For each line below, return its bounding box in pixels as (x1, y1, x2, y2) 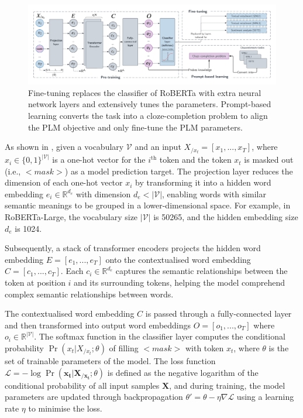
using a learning (236, 390, 294, 403)
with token (185, 341, 224, 354)
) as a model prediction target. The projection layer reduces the (64, 165, 293, 177)
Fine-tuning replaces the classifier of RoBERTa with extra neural (28, 86, 261, 98)
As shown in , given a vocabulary (5, 141, 124, 153)
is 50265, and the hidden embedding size (153, 211, 298, 223)
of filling (109, 341, 139, 354)
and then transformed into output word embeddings (5, 318, 191, 331)
